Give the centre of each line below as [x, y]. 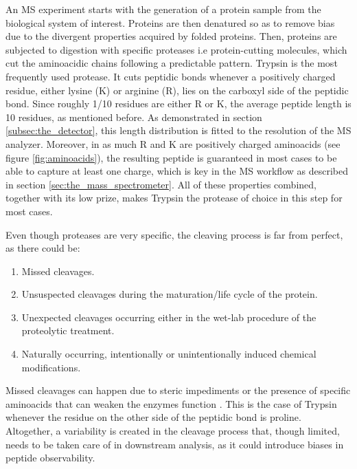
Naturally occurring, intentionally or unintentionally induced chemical [169, 354]
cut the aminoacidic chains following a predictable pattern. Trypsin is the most [172, 63]
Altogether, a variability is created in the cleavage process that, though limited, [173, 431]
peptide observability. [50, 458]
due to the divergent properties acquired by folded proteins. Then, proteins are [171, 36]
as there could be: [43, 248]
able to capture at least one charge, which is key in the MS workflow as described [177, 171]
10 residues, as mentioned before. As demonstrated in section [134, 117]
